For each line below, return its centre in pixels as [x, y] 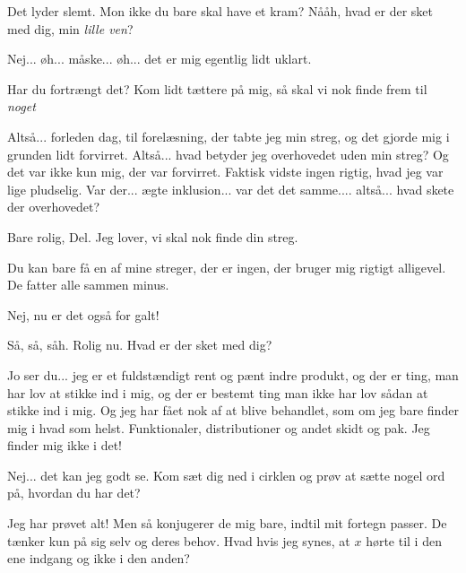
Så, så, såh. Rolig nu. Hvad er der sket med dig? [140, 345]
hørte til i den [404, 540]
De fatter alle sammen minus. [88, 285]
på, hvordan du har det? [74, 493]
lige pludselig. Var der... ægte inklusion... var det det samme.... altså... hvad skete [231, 189]
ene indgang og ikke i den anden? [99, 558]
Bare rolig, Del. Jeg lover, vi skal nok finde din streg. [153, 236]
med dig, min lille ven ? [70, 28]
